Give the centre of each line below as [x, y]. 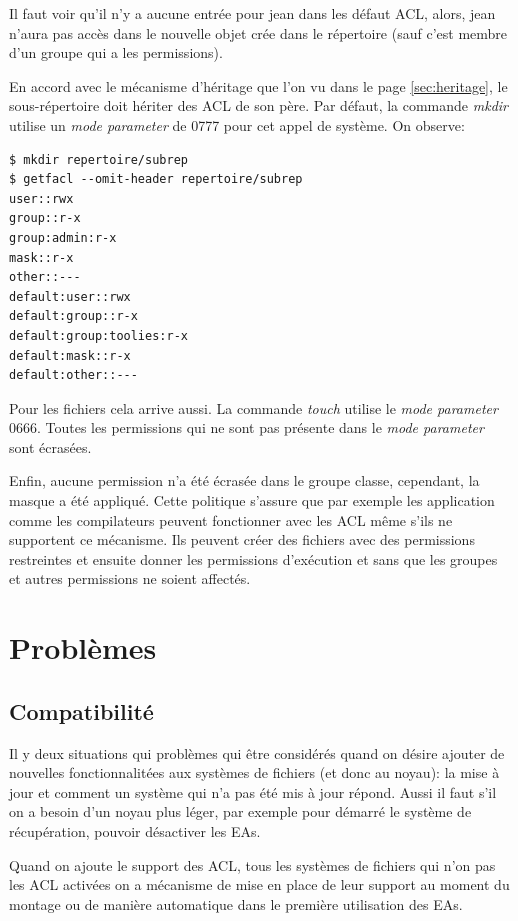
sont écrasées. [50, 446]
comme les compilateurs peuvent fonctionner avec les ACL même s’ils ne [231, 519]
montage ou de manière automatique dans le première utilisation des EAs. [236, 903]
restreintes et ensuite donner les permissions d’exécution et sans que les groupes [253, 558]
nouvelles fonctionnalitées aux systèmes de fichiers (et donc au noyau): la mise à [254, 772]
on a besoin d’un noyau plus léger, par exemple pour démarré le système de [240, 811]
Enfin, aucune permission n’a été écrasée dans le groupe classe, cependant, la [244, 480]
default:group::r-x [73, 316]
